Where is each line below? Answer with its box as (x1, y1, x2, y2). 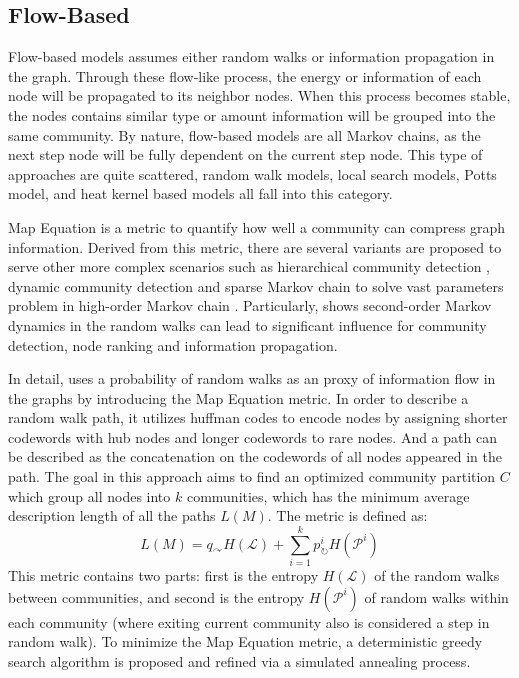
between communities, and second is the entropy (8, 586, 305, 607)
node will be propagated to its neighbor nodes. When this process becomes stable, (8, 85, 511, 106)
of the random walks (374, 564, 500, 585)
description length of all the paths (8, 505, 216, 526)
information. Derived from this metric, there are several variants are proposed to (8, 236, 502, 257)
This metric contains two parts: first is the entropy (8, 564, 319, 585)
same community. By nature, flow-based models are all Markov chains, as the (8, 124, 481, 145)
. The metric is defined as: (267, 505, 428, 526)
